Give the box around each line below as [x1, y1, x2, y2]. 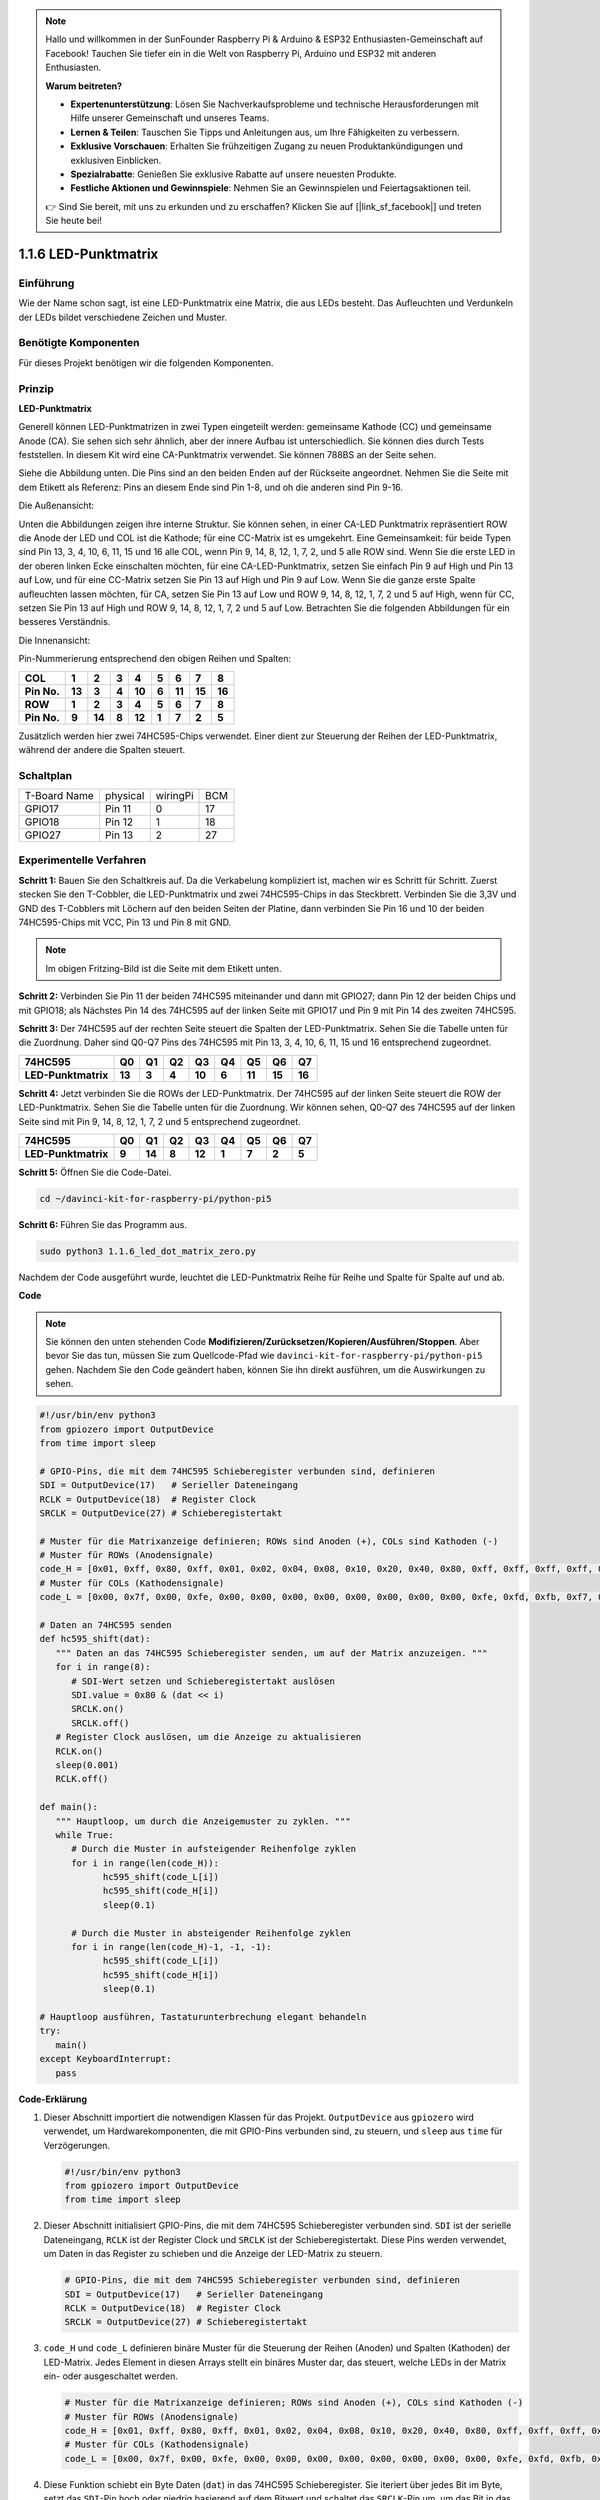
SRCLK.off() [71, 1717, 130, 1729]
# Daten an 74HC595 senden [39, 1620, 172, 1631]
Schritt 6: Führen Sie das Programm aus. [18, 1218, 187, 1230]
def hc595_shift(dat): [39, 1633, 151, 1645]
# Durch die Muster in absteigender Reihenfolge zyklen [71, 1927, 351, 1939]
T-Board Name [24, 789, 94, 803]
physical [105, 789, 145, 803]
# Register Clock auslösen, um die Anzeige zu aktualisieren [55, 1731, 362, 1743]
